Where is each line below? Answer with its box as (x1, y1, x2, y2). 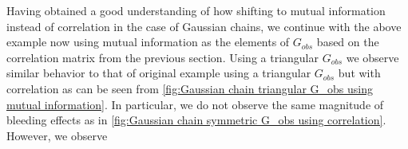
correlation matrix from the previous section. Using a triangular (6, 49, 319, 65)
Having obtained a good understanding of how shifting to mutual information (6, 2, 386, 18)
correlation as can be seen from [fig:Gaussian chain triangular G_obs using (6, 80, 373, 96)
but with (338, 65, 381, 81)
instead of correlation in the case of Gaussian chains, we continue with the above (6, 18, 402, 34)
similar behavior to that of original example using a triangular (6, 65, 311, 81)
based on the (316, 33, 379, 50)
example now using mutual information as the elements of (6, 33, 290, 50)
